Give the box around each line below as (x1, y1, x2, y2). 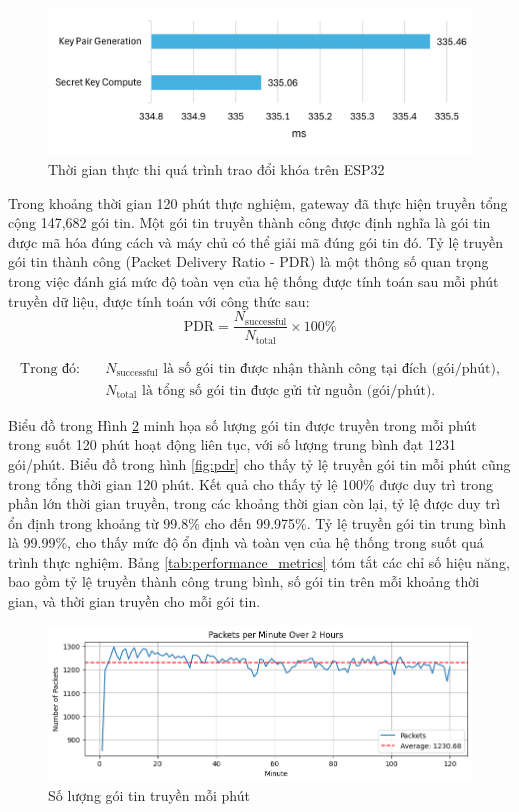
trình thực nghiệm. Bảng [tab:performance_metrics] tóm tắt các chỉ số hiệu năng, (8, 551, 510, 572)
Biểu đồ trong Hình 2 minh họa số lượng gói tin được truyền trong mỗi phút (8, 414, 477, 435)
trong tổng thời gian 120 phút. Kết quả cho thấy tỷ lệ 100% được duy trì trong (8, 473, 494, 494)
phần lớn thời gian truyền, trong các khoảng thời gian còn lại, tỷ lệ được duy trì (8, 493, 501, 514)
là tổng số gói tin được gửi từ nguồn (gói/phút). (142, 383, 436, 398)
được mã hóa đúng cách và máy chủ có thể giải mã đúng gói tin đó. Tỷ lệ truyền (8, 231, 504, 252)
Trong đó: (20, 361, 81, 376)
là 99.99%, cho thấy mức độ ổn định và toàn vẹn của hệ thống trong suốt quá (8, 532, 484, 553)
